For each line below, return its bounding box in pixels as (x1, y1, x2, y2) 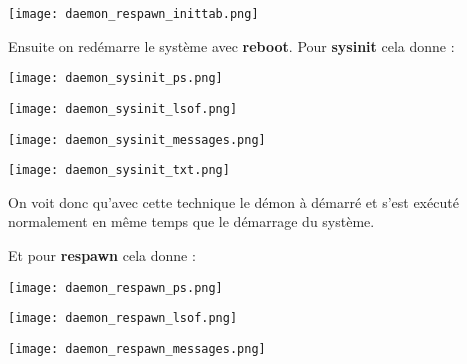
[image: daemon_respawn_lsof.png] (8, 311, 238, 326)
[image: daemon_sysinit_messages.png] (8, 132, 266, 147)
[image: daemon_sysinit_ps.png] (8, 71, 223, 86)
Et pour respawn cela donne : (8, 245, 196, 266)
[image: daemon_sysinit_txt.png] (8, 163, 230, 178)
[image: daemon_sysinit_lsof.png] (8, 101, 238, 116)
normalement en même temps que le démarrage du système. (8, 211, 375, 232)
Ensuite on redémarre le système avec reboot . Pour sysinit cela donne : (8, 35, 455, 56)
